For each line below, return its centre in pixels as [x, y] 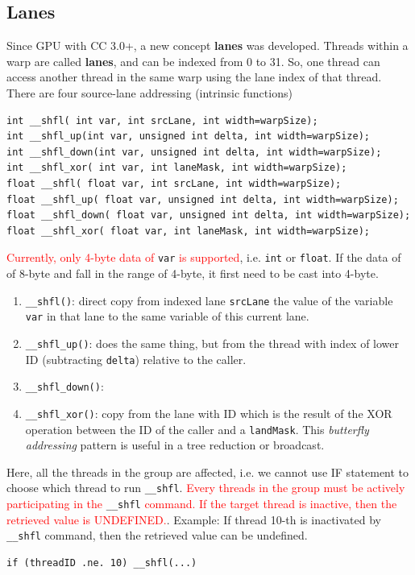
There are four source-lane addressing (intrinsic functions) [149, 92]
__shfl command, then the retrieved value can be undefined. [157, 535]
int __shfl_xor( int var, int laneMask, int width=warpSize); [177, 168]
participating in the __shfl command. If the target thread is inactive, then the [202, 504]
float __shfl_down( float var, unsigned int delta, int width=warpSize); [209, 215]
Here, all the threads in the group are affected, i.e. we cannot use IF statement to [208, 472]
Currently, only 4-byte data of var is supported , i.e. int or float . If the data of [204, 257]
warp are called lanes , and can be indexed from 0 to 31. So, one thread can [193, 61]
